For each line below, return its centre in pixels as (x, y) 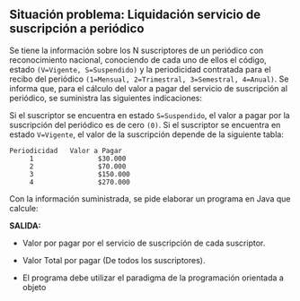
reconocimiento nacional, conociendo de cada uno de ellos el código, (138, 60)
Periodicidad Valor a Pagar (66, 150)
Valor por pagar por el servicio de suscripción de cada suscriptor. (144, 243)
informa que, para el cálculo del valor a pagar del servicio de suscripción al (149, 88)
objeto (34, 287)
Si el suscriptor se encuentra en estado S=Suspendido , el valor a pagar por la (150, 115)
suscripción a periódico (77, 29)
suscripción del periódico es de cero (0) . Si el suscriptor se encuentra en (145, 125)
